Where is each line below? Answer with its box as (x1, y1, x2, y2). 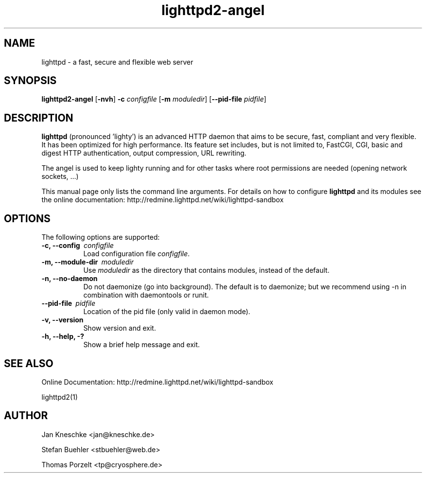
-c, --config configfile (41, 241, 114, 250)
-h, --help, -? (41, 332, 84, 341)
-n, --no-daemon (41, 274, 98, 283)
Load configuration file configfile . (83, 249, 190, 258)
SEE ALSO (4, 357, 53, 370)
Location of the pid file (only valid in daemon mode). (83, 307, 250, 316)
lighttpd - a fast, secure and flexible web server (41, 57, 194, 66)
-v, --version (41, 316, 84, 324)
